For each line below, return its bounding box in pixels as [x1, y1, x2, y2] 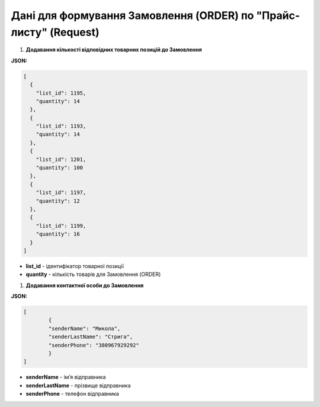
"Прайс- [255, 9, 300, 22]
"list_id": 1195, [36, 90, 87, 96]
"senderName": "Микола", [48, 325, 121, 332]
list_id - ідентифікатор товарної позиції [25, 262, 124, 269]
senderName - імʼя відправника [25, 374, 106, 381]
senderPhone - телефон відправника [25, 390, 120, 398]
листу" [11, 26, 47, 39]
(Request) [49, 26, 100, 39]
